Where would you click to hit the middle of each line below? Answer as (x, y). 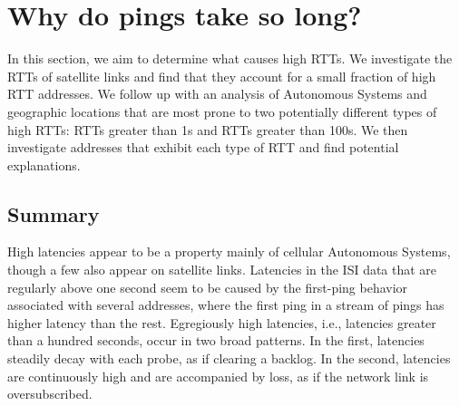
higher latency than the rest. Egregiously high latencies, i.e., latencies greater (222, 322)
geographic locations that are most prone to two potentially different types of (222, 111)
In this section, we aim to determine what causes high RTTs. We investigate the (230, 58)
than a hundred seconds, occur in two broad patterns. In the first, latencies (216, 340)
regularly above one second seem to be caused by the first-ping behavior (208, 287)
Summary (54, 213)
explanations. (44, 164)
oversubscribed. (50, 394)
